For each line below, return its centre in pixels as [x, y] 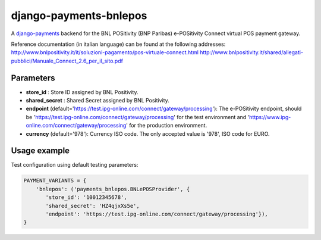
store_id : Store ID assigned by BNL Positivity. [82, 92]
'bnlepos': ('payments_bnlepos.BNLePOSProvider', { [113, 189]
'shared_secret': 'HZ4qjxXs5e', [92, 206]
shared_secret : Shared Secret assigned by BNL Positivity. [97, 101]
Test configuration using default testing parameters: [75, 165]
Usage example [40, 151]
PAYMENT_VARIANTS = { [55, 181]
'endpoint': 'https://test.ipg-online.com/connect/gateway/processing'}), [157, 214]
